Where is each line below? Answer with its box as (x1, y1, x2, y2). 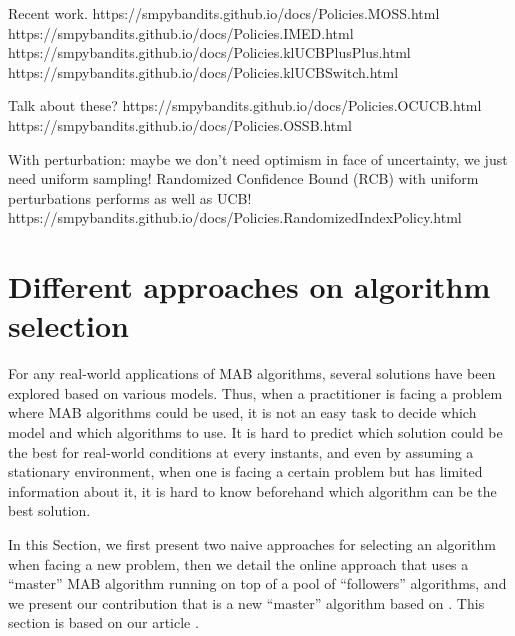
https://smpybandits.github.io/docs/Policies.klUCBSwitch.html (8, 61, 399, 82)
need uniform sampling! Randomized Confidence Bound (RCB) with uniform (8, 168, 479, 189)
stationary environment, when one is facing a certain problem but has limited (8, 461, 483, 482)
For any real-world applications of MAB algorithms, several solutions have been (8, 363, 496, 384)
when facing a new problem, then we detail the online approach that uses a (8, 553, 469, 574)
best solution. (8, 500, 91, 521)
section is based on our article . (8, 612, 199, 633)
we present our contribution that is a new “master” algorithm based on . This (8, 592, 485, 613)
